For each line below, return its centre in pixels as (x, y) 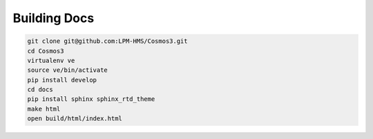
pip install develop (62, 80)
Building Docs (54, 18)
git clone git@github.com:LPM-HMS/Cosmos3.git (107, 41)
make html (44, 109)
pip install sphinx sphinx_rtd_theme (91, 99)
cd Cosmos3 (46, 51)
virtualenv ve (51, 60)
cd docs (40, 90)
